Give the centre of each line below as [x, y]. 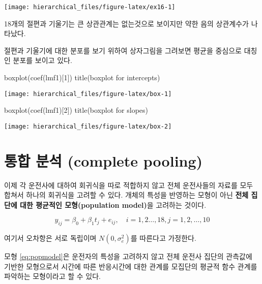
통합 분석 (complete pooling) [104, 160]
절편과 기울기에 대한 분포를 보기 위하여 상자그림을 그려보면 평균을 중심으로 [123, 50]
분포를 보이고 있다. [42, 60]
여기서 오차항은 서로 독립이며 [50, 238]
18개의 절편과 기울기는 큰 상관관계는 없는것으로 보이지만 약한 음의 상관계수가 [126, 23]
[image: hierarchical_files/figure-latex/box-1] [88, 94]
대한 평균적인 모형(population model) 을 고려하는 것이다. [113, 204]
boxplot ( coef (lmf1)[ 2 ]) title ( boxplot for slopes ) [76, 110]
